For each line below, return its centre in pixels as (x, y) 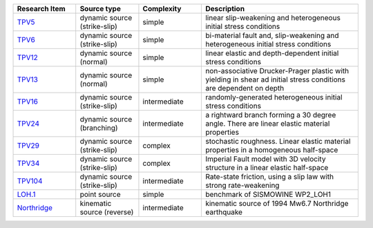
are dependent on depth (245, 88)
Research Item (41, 9)
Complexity (162, 9)
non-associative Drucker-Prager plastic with (277, 71)
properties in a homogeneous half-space (271, 150)
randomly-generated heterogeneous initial (274, 97)
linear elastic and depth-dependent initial (272, 53)
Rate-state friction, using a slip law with (269, 177)
